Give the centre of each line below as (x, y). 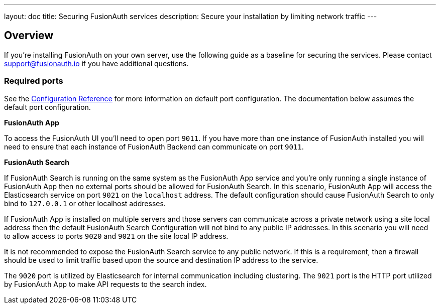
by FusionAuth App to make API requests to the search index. (105, 284)
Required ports (34, 81)
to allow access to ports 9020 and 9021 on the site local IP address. (116, 236)
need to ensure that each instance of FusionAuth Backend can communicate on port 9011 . (154, 146)
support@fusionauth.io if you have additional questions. (96, 63)
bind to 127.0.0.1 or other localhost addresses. (85, 203)
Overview (29, 36)
